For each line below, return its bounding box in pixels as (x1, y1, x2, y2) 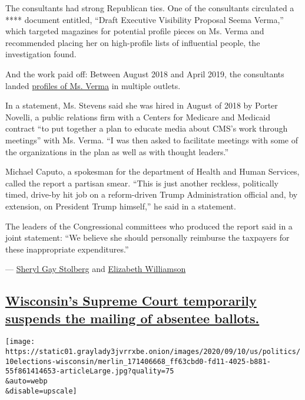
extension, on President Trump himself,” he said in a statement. (5, 199, 236, 212)
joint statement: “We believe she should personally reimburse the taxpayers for (5, 231, 290, 244)
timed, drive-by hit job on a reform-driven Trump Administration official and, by (5, 188, 298, 201)
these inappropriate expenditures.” (5, 242, 129, 255)
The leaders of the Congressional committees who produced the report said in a (5, 219, 293, 232)
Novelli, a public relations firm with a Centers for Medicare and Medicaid (5, 110, 270, 123)
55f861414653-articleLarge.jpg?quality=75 (5, 367, 174, 376)
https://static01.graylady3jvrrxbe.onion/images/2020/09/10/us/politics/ (5, 347, 301, 356)
